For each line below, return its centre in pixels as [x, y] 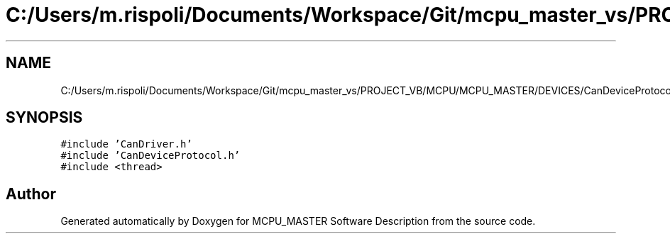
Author [31, 194]
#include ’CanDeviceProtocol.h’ [150, 156]
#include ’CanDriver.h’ [126, 144]
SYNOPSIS [44, 118]
